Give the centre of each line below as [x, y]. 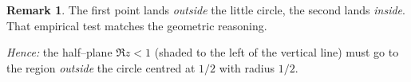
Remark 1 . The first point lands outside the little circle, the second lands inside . [206, 10]
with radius [247, 67]
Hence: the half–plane [59, 52]
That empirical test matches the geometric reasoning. [137, 25]
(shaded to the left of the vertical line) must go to [277, 52]
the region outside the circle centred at [101, 67]
